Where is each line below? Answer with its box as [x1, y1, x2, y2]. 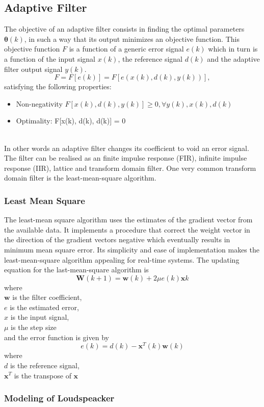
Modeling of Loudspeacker [4, 392, 115, 404]
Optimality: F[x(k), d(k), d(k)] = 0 [16, 115, 126, 126]
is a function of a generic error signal [69, 43, 184, 54]
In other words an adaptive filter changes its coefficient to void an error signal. [4, 142, 249, 153]
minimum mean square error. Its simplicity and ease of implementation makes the [4, 244, 259, 255]
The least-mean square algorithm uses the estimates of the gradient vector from [4, 214, 253, 225]
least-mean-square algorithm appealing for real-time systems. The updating [4, 254, 240, 265]
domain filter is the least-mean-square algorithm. [4, 172, 156, 183]
